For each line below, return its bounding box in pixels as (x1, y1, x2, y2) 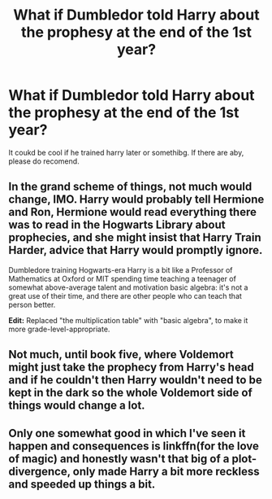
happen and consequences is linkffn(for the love (8, 439, 260, 453)
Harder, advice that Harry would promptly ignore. (8, 243, 263, 257)
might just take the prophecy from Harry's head (8, 361, 254, 374)
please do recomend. (8, 156, 80, 166)
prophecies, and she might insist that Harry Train (8, 230, 261, 245)
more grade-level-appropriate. (8, 324, 110, 334)
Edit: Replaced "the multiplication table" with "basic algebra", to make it (8, 315, 248, 325)
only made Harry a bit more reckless (72, 464, 260, 478)
